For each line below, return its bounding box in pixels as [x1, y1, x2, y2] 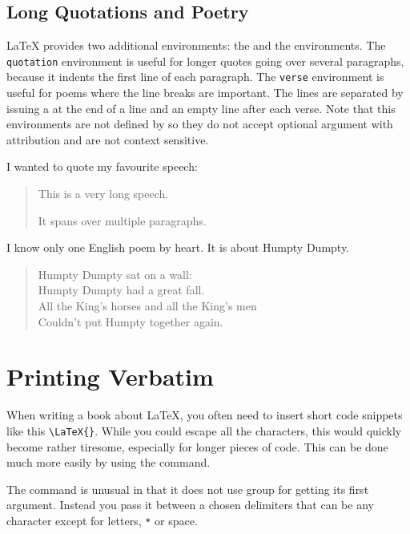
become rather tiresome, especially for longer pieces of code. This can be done [6, 438, 388, 455]
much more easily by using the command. [6, 454, 211, 471]
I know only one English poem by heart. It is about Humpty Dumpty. [6, 239, 350, 256]
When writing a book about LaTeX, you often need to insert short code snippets [6, 407, 403, 423]
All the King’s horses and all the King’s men [38, 297, 257, 314]
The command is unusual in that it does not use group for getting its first [6, 480, 369, 497]
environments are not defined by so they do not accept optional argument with [6, 115, 393, 132]
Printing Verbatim [6, 360, 214, 393]
